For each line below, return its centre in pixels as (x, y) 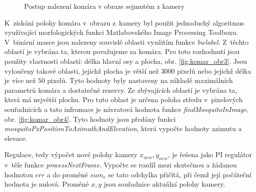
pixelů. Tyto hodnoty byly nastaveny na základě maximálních (140, 80)
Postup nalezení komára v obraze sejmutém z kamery (104, 6)
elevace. (16, 138)
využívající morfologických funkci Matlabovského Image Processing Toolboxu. (121, 32)
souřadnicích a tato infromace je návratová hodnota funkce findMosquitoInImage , (127, 109)
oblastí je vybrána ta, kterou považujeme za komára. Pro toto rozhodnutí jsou (122, 51)
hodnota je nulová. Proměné (47, 184)
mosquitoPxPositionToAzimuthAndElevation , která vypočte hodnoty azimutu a (123, 128)
